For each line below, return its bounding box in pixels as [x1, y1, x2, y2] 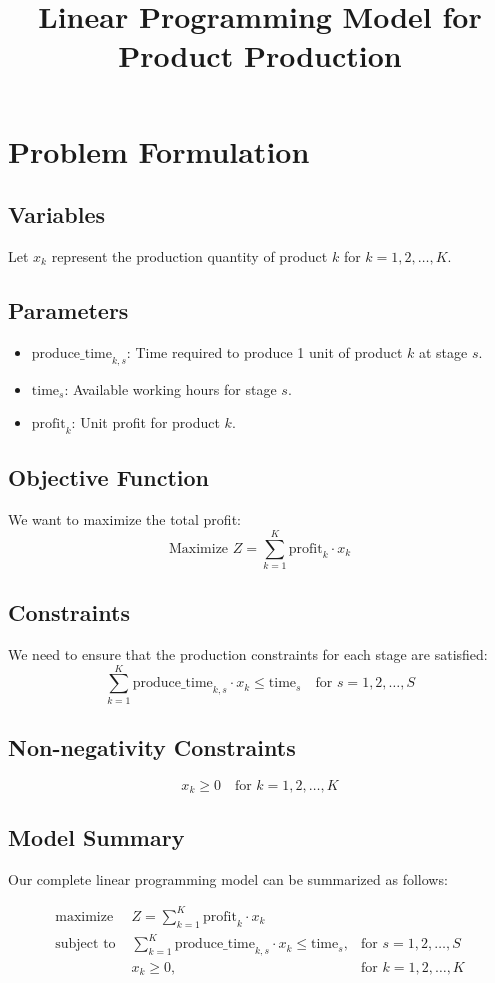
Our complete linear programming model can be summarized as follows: [8, 868, 448, 889]
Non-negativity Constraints [8, 732, 296, 763]
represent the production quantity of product [51, 245, 328, 266]
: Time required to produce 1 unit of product [126, 341, 403, 362]
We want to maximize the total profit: [8, 509, 241, 530]
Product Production [118, 35, 402, 76]
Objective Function [8, 462, 210, 493]
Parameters [8, 294, 129, 325]
